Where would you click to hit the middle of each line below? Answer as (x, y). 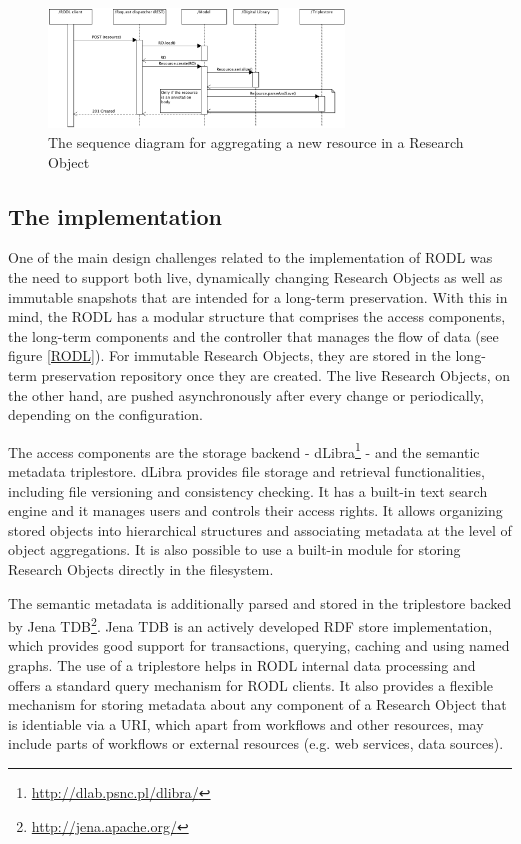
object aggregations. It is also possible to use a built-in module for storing (234, 549)
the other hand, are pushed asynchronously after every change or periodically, (246, 394)
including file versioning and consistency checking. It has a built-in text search (248, 490)
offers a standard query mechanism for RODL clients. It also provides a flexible (250, 684)
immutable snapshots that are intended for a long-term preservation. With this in (258, 296)
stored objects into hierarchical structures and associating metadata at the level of (260, 529)
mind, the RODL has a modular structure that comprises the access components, (257, 316)
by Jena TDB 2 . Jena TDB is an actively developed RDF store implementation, (250, 624)
